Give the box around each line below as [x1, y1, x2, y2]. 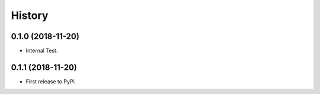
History [11, 9, 49, 22]
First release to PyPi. [25, 77, 76, 85]
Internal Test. [25, 47, 58, 54]
